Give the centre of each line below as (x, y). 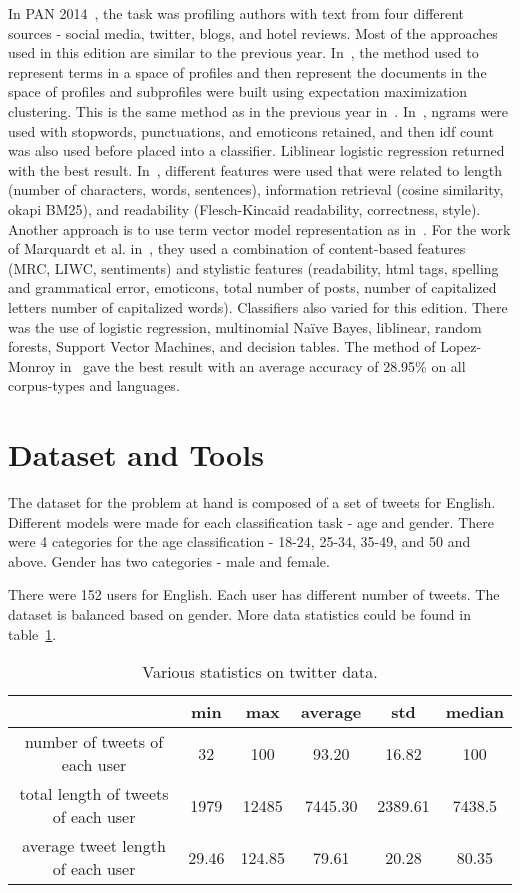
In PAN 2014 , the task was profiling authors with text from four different (236, 13)
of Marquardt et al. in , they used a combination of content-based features (237, 248)
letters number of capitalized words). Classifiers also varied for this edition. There (258, 306)
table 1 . (32, 633)
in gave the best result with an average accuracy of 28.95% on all (262, 365)
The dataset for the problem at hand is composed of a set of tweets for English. (252, 502)
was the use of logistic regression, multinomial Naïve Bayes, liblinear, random (245, 326)
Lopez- (461, 346)
